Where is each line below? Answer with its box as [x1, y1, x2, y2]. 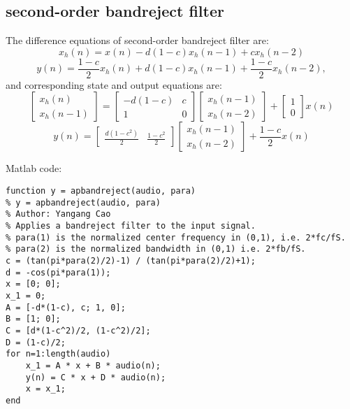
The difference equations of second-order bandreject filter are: [6, 33, 269, 48]
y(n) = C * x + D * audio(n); [25, 372, 166, 382]
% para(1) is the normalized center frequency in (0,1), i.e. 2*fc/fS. [6, 232, 346, 243]
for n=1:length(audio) [6, 349, 111, 359]
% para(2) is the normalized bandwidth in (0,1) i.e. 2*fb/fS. [6, 244, 306, 254]
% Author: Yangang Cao [6, 209, 111, 220]
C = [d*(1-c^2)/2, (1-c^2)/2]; [6, 325, 151, 336]
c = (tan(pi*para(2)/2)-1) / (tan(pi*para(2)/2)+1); [6, 255, 256, 266]
